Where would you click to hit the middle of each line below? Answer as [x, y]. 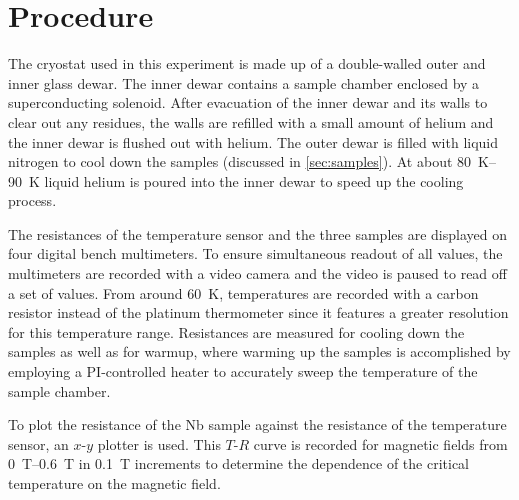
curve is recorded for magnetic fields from [380, 443]
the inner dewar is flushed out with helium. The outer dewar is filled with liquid [253, 141]
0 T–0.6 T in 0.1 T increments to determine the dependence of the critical [238, 463]
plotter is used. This [159, 443]
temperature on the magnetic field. [114, 483]
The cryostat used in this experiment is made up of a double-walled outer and [247, 63]
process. [32, 200]
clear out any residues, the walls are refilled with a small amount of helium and [251, 121]
